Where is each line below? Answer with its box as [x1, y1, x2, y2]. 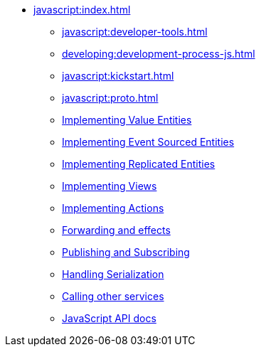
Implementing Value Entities [62, 114, 192, 126]
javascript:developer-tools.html [62, 26, 208, 38]
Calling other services [62, 290, 164, 302]
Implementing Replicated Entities [62, 158, 215, 170]
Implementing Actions [62, 202, 164, 214]
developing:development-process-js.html [62, 48, 255, 60]
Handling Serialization [62, 268, 164, 280]
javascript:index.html [33, 4, 131, 16]
